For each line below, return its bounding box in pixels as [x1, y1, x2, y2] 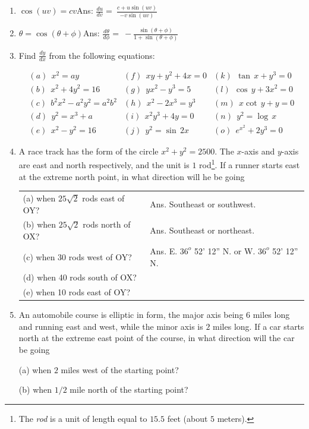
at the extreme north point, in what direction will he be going [18, 170, 245, 182]
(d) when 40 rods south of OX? [23, 271, 137, 283]
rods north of [83, 218, 131, 231]
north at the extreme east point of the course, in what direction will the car [18, 332, 295, 344]
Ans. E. [150, 244, 178, 257]
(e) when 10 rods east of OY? [23, 286, 131, 298]
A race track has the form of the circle [18, 144, 159, 157]
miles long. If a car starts [213, 320, 304, 332]
